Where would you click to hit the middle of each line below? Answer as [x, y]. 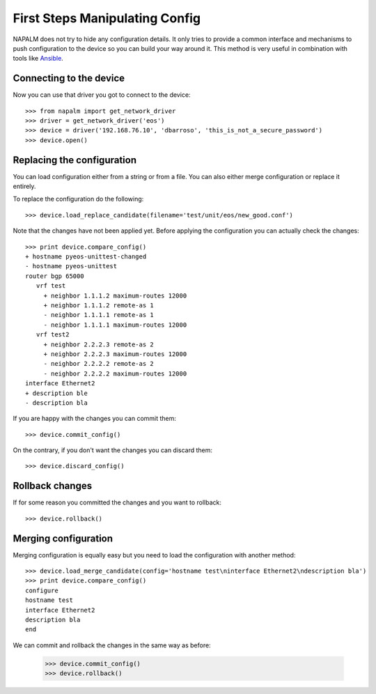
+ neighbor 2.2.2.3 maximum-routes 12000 [115, 354]
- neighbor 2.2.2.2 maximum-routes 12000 [115, 373]
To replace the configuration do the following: [78, 199]
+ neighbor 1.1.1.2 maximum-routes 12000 [115, 295]
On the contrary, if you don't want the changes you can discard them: [112, 450]
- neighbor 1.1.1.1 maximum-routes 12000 [115, 325]
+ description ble [57, 393]
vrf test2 [53, 335]
